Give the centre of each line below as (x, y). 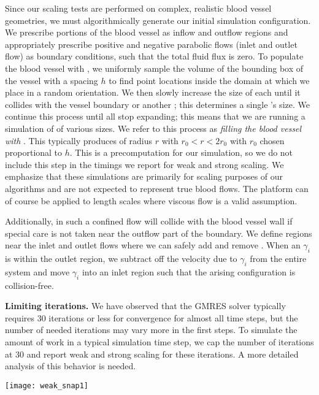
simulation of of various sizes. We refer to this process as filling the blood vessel (153, 128)
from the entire (278, 259)
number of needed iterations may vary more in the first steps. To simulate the (151, 330)
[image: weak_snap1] (47, 385)
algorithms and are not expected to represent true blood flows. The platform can (157, 188)
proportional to (34, 152)
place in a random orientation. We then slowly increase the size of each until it (153, 92)
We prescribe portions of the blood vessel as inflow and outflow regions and (147, 32)
